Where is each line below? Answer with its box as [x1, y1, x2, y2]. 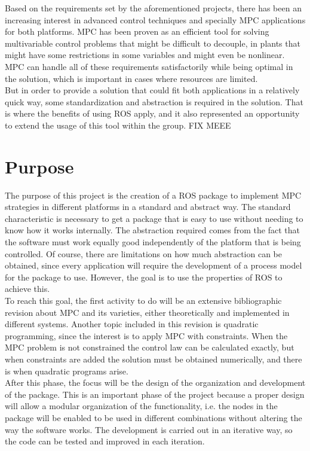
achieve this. [5, 282, 50, 295]
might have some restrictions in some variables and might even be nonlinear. [5, 48, 285, 61]
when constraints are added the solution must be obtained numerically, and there [5, 352, 302, 365]
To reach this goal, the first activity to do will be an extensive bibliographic [5, 294, 282, 306]
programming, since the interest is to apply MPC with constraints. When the [5, 329, 288, 342]
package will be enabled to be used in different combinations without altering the [5, 411, 302, 423]
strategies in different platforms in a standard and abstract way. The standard [5, 200, 291, 213]
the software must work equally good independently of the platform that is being [5, 236, 301, 248]
